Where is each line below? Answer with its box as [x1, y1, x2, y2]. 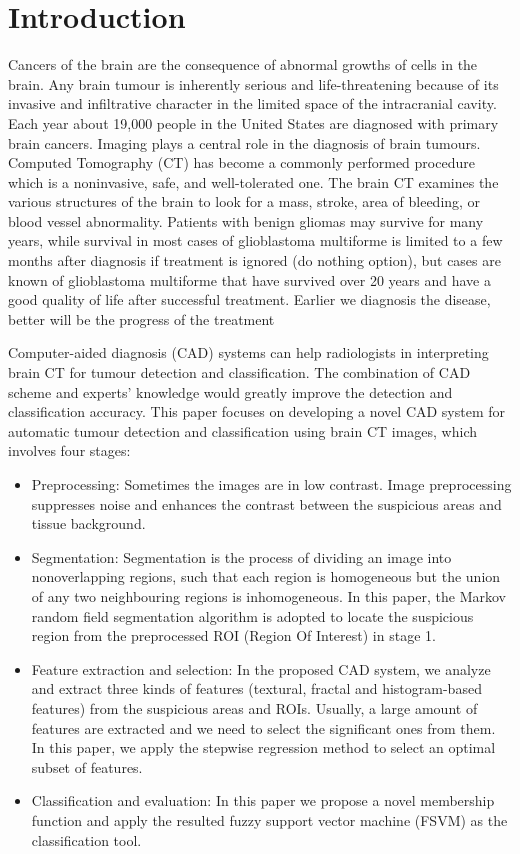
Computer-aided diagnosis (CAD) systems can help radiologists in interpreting [8, 342, 489, 363]
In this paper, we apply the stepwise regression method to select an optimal [31, 737, 496, 758]
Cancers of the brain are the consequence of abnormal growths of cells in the [8, 54, 478, 75]
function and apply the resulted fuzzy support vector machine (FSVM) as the [31, 809, 508, 830]
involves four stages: [8, 440, 131, 461]
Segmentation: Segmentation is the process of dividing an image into [31, 546, 452, 567]
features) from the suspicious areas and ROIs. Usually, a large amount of [31, 697, 478, 718]
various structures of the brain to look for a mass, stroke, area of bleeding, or [8, 191, 481, 212]
